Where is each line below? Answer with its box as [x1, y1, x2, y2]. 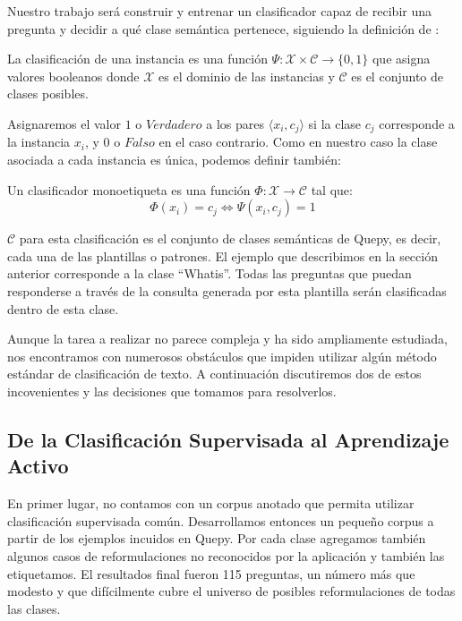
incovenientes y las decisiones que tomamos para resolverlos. [7, 381, 337, 400]
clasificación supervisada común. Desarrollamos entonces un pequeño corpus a [7, 511, 434, 530]
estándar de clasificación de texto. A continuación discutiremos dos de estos [7, 364, 422, 383]
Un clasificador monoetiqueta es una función [7, 180, 251, 199]
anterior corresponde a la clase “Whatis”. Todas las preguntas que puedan [7, 264, 412, 283]
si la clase [308, 114, 362, 132]
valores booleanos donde [7, 66, 140, 85]
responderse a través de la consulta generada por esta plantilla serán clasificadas [7, 281, 447, 300]
